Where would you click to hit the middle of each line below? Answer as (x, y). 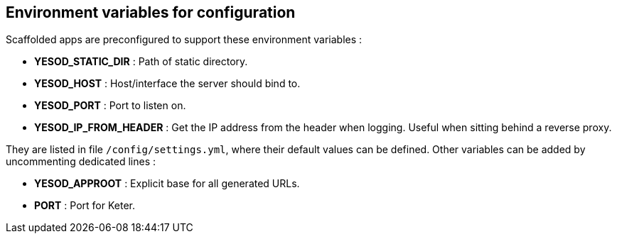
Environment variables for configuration (151, 12)
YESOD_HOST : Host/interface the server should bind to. (167, 84)
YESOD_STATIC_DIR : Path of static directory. (141, 62)
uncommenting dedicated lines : (81, 162)
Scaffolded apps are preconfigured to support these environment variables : (184, 40)
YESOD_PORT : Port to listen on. (110, 106)
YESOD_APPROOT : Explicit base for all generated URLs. (167, 184)
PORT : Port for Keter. (85, 206)
